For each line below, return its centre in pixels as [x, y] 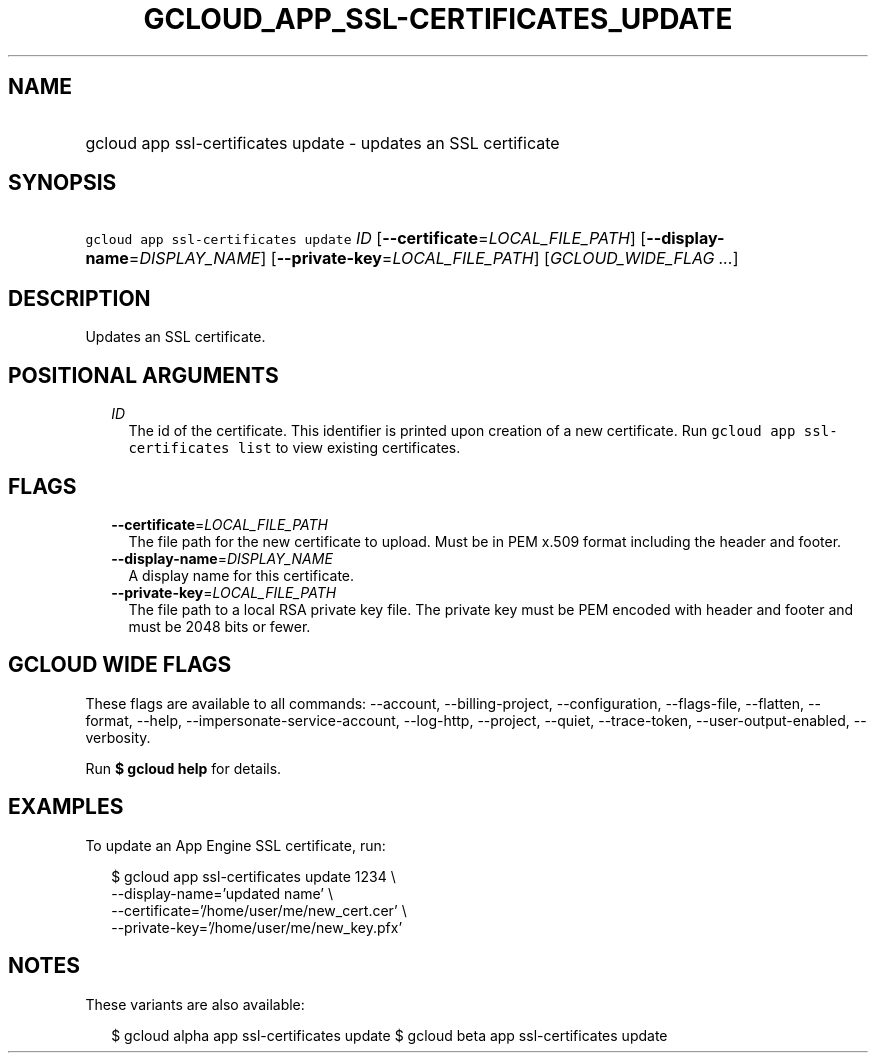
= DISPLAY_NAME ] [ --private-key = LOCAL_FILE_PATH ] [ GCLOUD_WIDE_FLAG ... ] [433, 258]
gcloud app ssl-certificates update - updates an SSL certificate [322, 142]
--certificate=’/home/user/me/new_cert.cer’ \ [259, 910]
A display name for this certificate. [241, 575]
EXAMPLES [66, 807]
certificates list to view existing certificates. [294, 448]
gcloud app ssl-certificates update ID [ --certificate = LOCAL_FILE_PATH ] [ [366, 238]
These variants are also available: [195, 1004]
